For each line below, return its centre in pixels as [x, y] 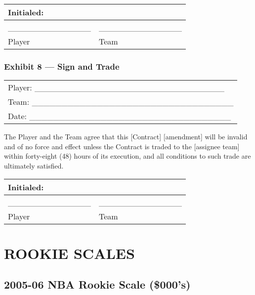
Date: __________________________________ [120, 116]
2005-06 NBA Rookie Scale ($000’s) [97, 284]
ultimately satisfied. [34, 166]
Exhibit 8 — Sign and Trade [62, 66]
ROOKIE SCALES [69, 253]
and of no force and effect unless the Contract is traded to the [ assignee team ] [122, 146]
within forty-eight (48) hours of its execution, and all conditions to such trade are [127, 156]
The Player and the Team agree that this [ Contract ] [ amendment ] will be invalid [126, 137]
